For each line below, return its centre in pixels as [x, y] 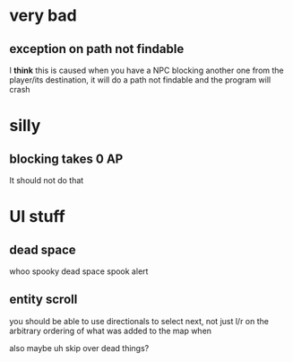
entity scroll [43, 300]
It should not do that [47, 180]
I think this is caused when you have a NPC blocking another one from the [146, 70]
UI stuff [37, 217]
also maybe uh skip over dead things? [79, 348]
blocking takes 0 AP [66, 159]
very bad [43, 16]
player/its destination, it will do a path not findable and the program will [140, 80]
